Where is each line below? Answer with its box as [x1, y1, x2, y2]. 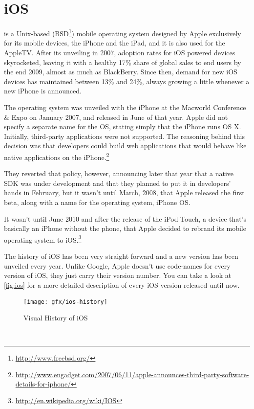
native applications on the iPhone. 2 [4, 150, 109, 162]
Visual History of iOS [23, 313, 88, 322]
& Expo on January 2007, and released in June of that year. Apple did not [4, 112, 228, 122]
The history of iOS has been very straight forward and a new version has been [4, 250, 238, 261]
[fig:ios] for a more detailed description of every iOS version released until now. [4, 279, 240, 290]
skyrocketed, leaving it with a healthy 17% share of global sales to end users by [4, 57, 241, 67]
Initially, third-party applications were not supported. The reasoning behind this [4, 131, 245, 141]
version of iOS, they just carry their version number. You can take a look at [4, 270, 232, 280]
